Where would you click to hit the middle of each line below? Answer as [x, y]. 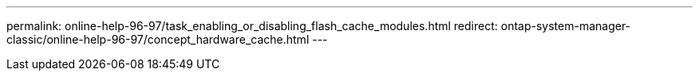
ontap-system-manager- [566, 26]
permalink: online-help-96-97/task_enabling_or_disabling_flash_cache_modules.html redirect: [252, 26]
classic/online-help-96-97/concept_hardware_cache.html [158, 39]
